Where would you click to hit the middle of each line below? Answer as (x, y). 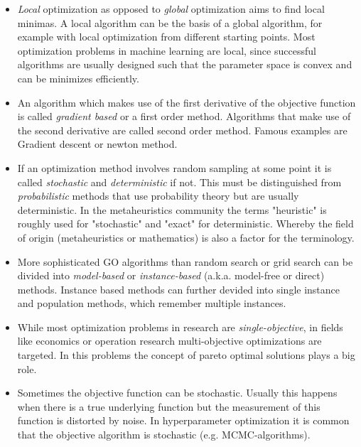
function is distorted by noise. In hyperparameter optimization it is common (183, 420)
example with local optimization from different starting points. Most (166, 37)
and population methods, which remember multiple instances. (152, 303)
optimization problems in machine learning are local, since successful (167, 50)
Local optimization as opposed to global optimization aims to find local (171, 9)
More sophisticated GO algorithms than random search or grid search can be (185, 261)
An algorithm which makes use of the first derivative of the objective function (187, 102)
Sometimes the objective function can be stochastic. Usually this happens (177, 393)
